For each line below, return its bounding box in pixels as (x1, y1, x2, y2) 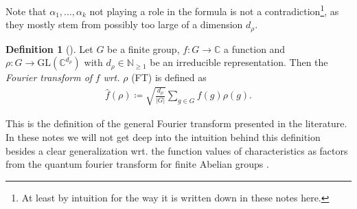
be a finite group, (107, 41, 180, 56)
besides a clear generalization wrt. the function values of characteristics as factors (5, 143, 348, 157)
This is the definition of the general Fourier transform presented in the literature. (5, 116, 347, 131)
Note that (5, 3, 47, 18)
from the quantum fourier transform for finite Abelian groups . (5, 157, 269, 171)
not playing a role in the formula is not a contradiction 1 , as (89, 2, 339, 18)
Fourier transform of (5, 70, 93, 85)
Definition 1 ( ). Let (5, 41, 93, 56)
